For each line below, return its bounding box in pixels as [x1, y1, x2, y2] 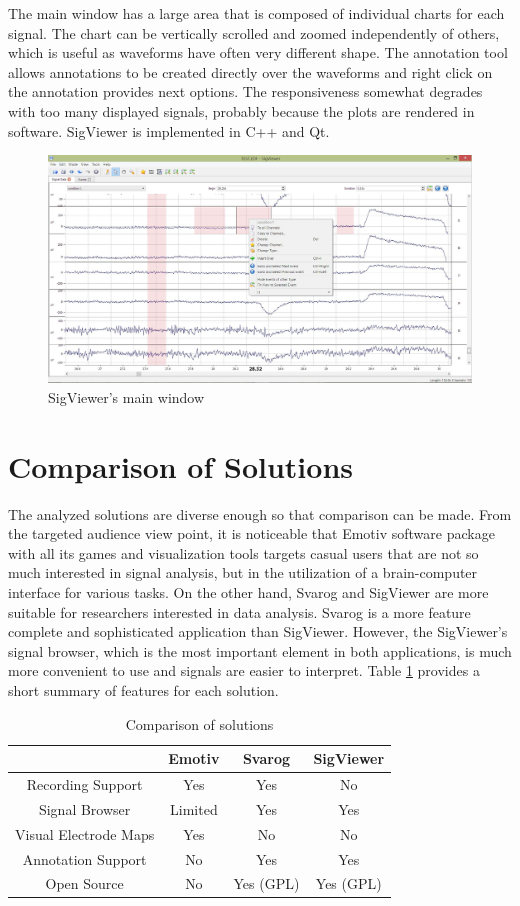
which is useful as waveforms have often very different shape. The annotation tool [8, 42, 508, 63]
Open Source [45, 873, 124, 894]
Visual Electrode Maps [15, 823, 155, 844]
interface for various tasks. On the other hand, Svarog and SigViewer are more [8, 581, 489, 602]
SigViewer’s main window [48, 386, 205, 407]
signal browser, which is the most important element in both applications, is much [8, 640, 512, 661]
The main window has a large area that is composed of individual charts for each [8, 3, 505, 23]
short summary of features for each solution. [8, 679, 279, 700]
